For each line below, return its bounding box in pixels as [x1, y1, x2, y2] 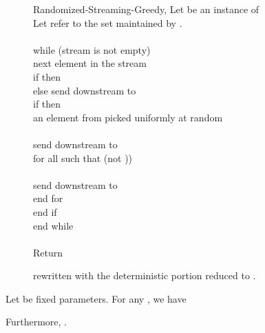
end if [33, 204, 57, 219]
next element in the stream [33, 56, 147, 70]
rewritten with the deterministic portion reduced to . [33, 268, 256, 283]
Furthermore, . [6, 314, 67, 329]
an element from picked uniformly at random [33, 110, 223, 124]
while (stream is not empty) [33, 42, 151, 57]
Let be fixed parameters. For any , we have [6, 291, 187, 305]
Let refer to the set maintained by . [33, 15, 182, 30]
